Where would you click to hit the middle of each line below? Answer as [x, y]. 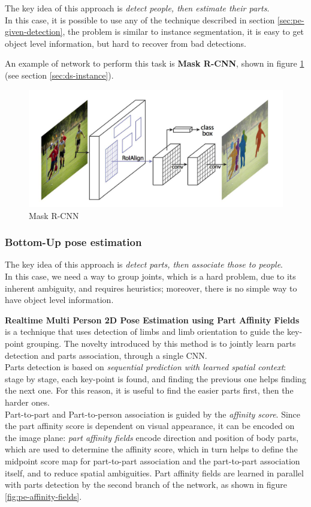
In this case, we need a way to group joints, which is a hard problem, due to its [150, 276]
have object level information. [59, 300]
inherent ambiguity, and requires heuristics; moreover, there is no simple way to [151, 288]
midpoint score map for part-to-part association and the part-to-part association [153, 460]
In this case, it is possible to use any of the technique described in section [140, 19]
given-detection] [34, 31]
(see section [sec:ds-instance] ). [59, 75]
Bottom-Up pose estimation [73, 242]
